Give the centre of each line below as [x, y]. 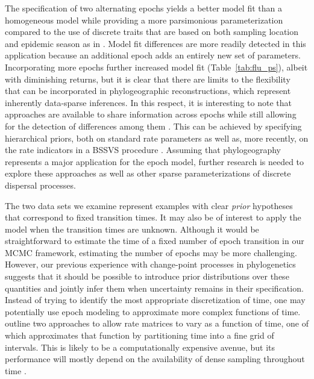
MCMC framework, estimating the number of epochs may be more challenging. [151, 252]
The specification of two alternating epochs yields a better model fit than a [143, 8]
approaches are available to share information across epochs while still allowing [151, 114]
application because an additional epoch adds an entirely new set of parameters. [153, 55]
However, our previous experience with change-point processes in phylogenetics [150, 264]
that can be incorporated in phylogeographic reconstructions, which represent [148, 91]
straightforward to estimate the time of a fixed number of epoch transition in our [155, 241]
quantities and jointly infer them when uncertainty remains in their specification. [154, 288]
